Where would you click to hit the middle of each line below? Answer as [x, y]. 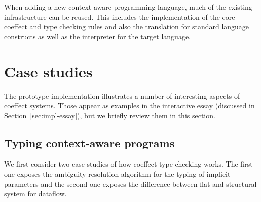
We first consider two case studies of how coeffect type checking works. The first [128, 164]
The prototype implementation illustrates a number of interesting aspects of [122, 95]
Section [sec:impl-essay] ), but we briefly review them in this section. [110, 115]
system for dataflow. [35, 194]
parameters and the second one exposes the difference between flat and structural [130, 184]
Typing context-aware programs [89, 143]
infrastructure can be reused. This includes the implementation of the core [120, 16]
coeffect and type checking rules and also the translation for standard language [127, 27]
